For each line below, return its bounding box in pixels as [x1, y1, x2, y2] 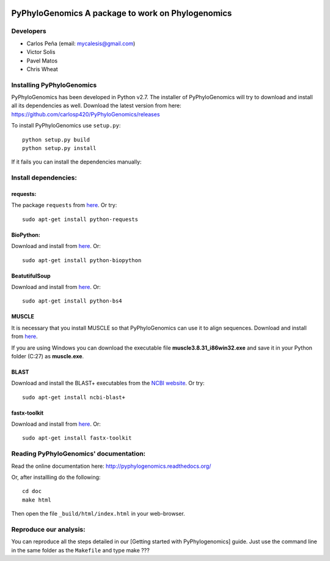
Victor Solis [26, 48, 56, 56]
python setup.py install [22, 145, 97, 152]
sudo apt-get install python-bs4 [22, 298, 122, 304]
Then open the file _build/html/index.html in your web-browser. [11, 510, 186, 518]
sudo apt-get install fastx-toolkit [22, 435, 132, 442]
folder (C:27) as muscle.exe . [11, 352, 84, 360]
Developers [11, 27, 46, 36]
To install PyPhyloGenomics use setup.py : [11, 122, 121, 129]
